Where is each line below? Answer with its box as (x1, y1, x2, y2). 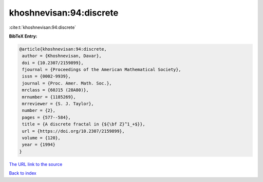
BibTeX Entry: (9, 33, 38, 39)
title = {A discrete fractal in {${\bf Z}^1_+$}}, (22, 121, 146, 127)
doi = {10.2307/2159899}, (22, 60, 84, 65)
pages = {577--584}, (22, 115, 71, 120)
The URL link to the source (9, 161, 63, 167)
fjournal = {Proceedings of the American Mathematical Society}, (22, 67, 181, 73)
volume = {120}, (22, 135, 61, 141)
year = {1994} (22, 142, 56, 147)
